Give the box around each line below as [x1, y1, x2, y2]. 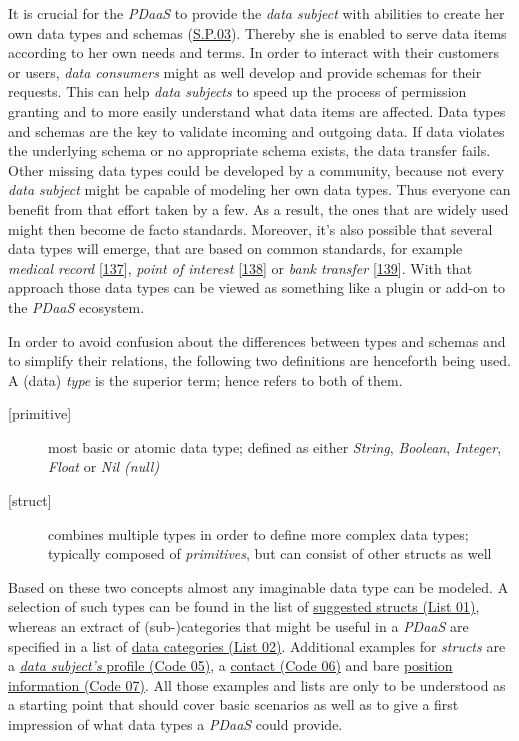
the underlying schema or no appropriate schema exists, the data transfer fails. [8, 140, 491, 161]
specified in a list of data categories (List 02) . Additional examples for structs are [8, 635, 506, 656]
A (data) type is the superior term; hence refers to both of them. [8, 369, 403, 390]
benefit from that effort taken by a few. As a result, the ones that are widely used [8, 198, 509, 219]
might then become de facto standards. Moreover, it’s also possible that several [8, 218, 493, 239]
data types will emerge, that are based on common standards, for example [8, 238, 463, 259]
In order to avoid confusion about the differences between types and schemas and [8, 330, 506, 351]
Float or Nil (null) [48, 456, 160, 477]
